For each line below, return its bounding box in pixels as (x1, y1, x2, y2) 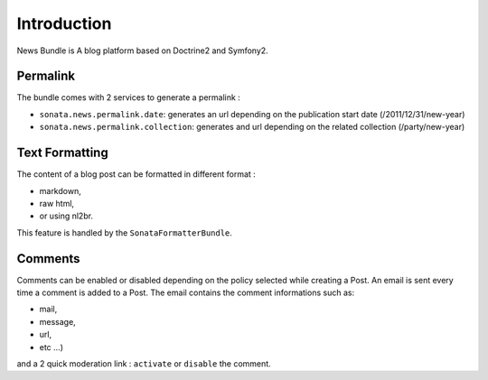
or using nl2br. (39, 210, 94, 221)
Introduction (16, 14, 112, 33)
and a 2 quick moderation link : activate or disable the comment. (16, 357, 271, 369)
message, (39, 316, 76, 327)
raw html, (39, 198, 75, 209)
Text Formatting (16, 145, 108, 161)
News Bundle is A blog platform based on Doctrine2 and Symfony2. (16, 45, 268, 56)
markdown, (39, 185, 81, 196)
